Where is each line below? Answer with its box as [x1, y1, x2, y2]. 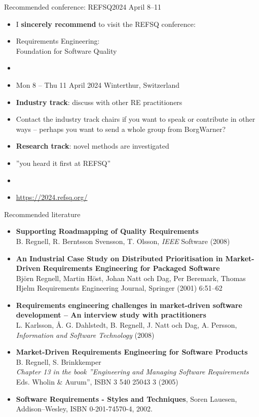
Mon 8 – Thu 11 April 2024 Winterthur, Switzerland [16, 79, 179, 90]
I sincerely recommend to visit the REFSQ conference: [16, 18, 196, 29]
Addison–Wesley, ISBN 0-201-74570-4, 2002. [16, 403, 153, 414]
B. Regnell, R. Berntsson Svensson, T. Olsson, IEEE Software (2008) [16, 235, 230, 246]
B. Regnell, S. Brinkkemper [16, 356, 101, 367]
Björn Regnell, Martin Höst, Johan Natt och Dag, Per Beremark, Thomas [16, 272, 246, 283]
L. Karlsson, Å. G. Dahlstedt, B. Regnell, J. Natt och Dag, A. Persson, [16, 320, 237, 330]
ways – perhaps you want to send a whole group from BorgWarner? [16, 123, 226, 134]
